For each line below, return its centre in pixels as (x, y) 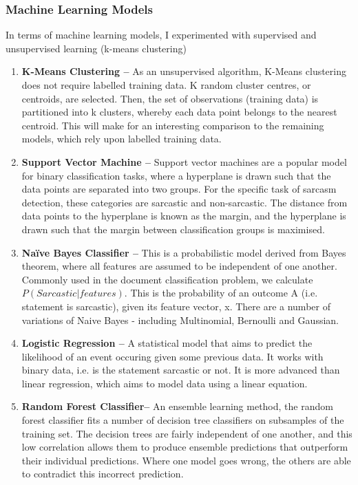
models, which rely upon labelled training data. (122, 139)
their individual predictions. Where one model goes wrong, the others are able (186, 460)
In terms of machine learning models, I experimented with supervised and (161, 35)
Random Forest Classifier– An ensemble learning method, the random (177, 406)
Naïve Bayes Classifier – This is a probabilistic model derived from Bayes (184, 252)
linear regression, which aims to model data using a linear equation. (165, 383)
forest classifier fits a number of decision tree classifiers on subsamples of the (183, 420)
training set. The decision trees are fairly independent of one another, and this (187, 433)
